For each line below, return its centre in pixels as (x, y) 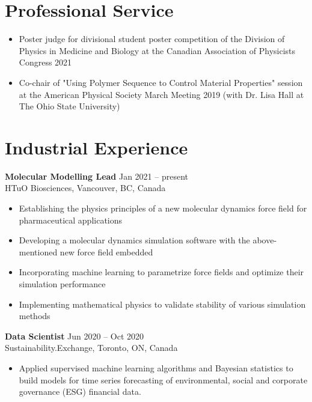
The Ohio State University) (69, 106)
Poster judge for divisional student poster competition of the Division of (152, 39)
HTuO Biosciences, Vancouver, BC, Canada (85, 188)
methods (35, 316)
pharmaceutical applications (71, 220)
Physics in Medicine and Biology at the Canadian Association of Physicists (157, 50)
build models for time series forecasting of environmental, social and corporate (163, 379)
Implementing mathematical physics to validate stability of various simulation (162, 304)
